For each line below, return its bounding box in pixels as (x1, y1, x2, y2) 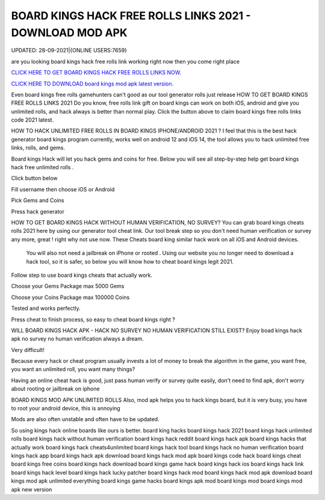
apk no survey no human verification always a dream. (11, 335, 144, 342)
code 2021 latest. (11, 116, 54, 123)
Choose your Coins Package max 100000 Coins (11, 294, 130, 301)
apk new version (11, 486, 52, 493)
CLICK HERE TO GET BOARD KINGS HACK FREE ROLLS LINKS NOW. (11, 69, 182, 76)
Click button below (11, 174, 58, 182)
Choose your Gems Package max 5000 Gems (11, 283, 125, 290)
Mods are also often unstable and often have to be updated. (11, 416, 159, 423)
